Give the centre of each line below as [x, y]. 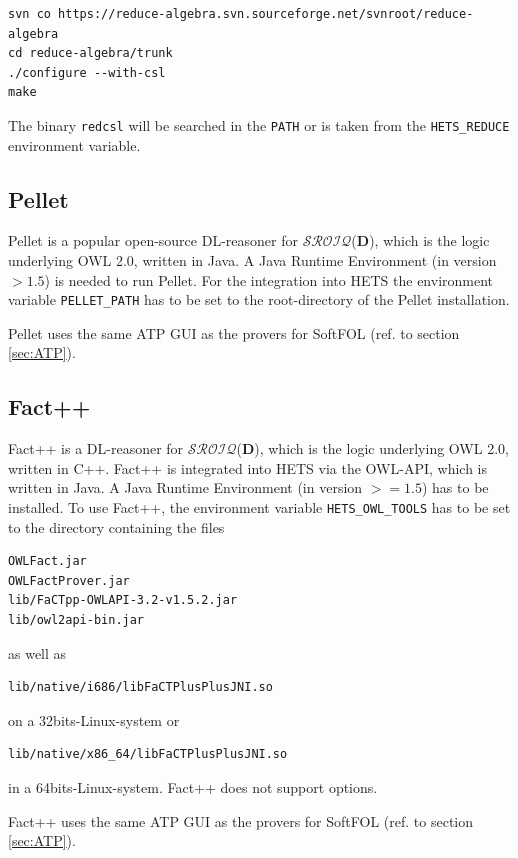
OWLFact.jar [47, 561]
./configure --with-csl [87, 72]
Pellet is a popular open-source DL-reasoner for [153, 240]
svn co [29, 14]
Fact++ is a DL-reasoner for [96, 448]
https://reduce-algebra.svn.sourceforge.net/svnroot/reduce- [266, 14]
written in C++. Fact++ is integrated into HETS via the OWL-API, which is [247, 467]
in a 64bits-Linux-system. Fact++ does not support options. [193, 787]
